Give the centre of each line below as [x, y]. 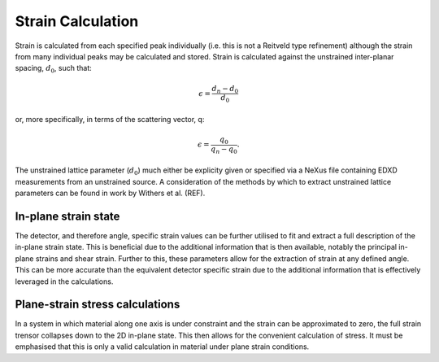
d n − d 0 [225, 89]
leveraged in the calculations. [64, 281]
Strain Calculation [77, 21]
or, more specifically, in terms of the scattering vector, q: [110, 119]
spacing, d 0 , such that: [54, 69]
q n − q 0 [224, 150]
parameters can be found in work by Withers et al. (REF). [110, 193]
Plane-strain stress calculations [98, 305]
